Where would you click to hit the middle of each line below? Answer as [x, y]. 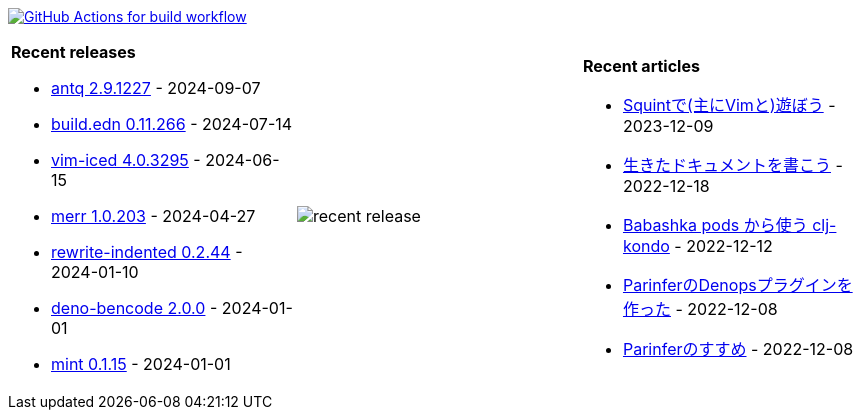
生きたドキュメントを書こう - [732, 165]
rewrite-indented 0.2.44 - [147, 252]
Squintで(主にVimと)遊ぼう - [729, 105]
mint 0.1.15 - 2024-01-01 [141, 364]
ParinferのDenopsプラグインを [737, 285]
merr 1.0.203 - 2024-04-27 [153, 216]
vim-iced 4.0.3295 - [126, 160]
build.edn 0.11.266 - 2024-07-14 [172, 124]
